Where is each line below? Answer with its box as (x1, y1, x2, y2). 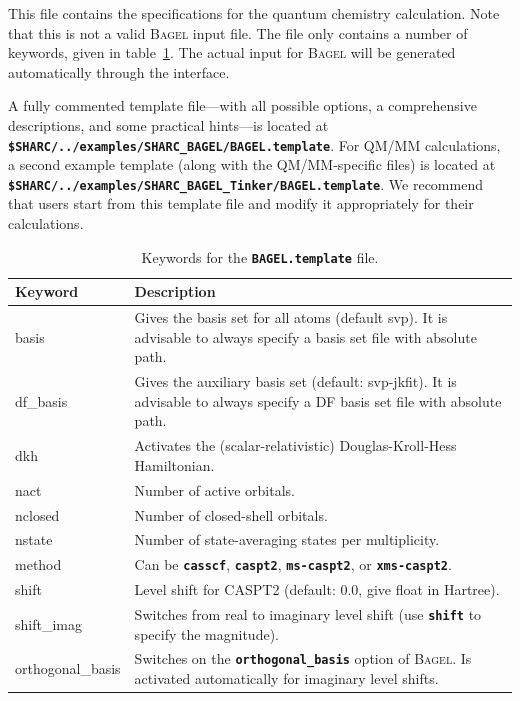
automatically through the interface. (8, 61, 230, 82)
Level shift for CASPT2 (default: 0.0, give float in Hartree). (134, 579, 500, 600)
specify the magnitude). (134, 623, 279, 644)
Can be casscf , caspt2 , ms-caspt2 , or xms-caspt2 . (134, 554, 452, 575)
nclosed (15, 504, 60, 525)
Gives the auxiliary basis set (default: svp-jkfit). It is (134, 371, 457, 392)
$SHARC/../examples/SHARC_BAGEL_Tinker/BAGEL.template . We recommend (8, 173, 483, 194)
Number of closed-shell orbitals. (134, 504, 328, 525)
